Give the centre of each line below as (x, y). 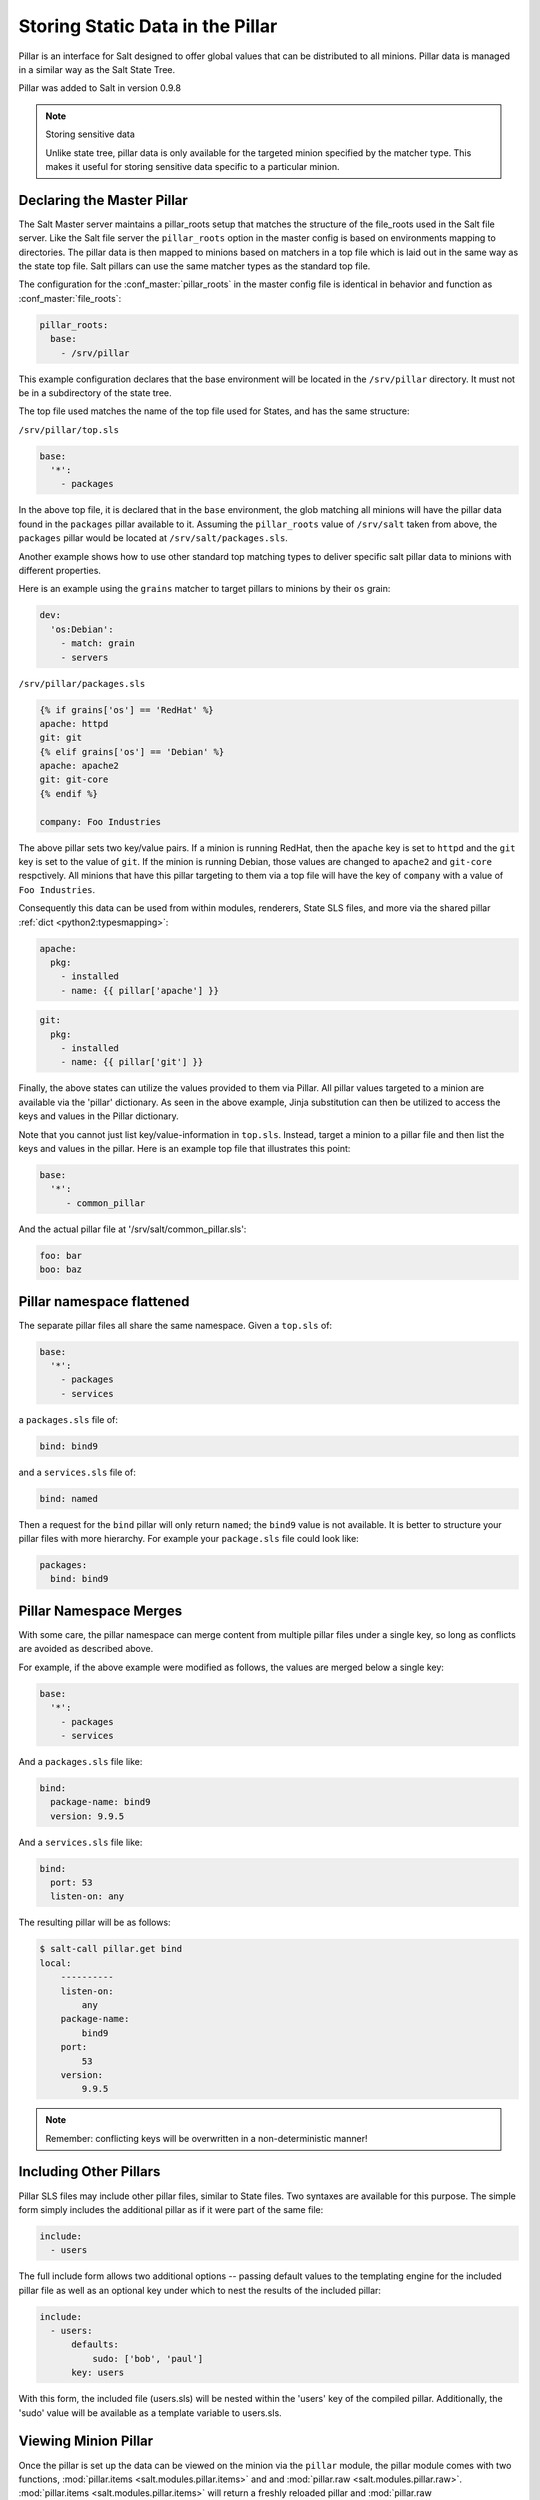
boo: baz (61, 1269)
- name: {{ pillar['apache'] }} (140, 990)
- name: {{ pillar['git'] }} (132, 1062)
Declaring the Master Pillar (103, 200)
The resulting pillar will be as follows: (94, 1922)
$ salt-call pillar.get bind (111, 1949)
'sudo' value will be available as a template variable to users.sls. (150, 2412)
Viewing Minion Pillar (86, 2441)
